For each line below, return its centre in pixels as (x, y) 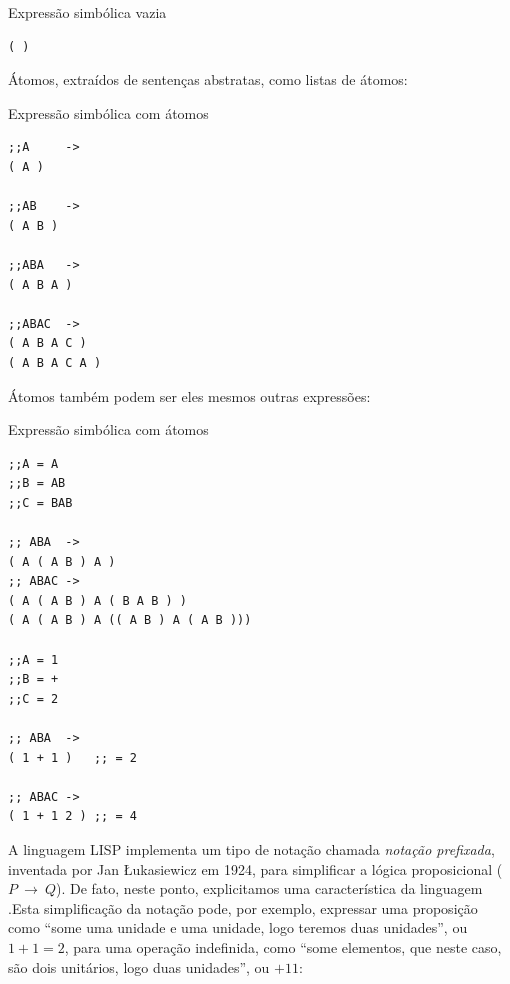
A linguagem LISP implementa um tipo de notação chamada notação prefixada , (251, 848)
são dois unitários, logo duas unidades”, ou (139, 966)
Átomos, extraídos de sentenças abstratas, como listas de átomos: (208, 79)
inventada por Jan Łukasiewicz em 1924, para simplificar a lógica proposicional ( (255, 868)
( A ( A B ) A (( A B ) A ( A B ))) (130, 620)
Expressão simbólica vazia (87, 12)
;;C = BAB (40, 502)
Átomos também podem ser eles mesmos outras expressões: (189, 395)
